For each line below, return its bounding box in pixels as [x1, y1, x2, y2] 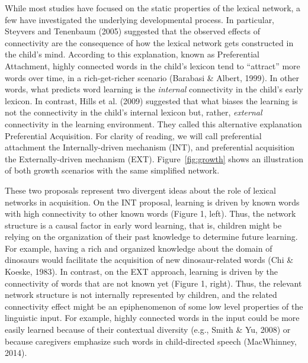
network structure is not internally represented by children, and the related [5, 288, 277, 301]
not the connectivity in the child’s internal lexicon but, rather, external [5, 106, 262, 118]
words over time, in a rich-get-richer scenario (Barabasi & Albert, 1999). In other [5, 71, 299, 83]
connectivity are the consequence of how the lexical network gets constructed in [5, 36, 294, 49]
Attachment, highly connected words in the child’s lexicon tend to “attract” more [5, 59, 300, 72]
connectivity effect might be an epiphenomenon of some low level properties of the [5, 300, 303, 312]
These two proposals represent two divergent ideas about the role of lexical [5, 184, 276, 196]
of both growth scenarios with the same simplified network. [5, 164, 220, 176]
